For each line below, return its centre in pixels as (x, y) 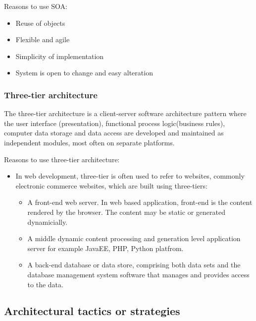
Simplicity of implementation (60, 56)
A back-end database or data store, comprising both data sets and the (134, 265)
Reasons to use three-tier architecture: (62, 159)
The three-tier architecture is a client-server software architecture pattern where (125, 113)
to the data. (45, 284)
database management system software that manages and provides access (138, 274)
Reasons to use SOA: (36, 6)
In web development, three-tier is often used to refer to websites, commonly (130, 176)
